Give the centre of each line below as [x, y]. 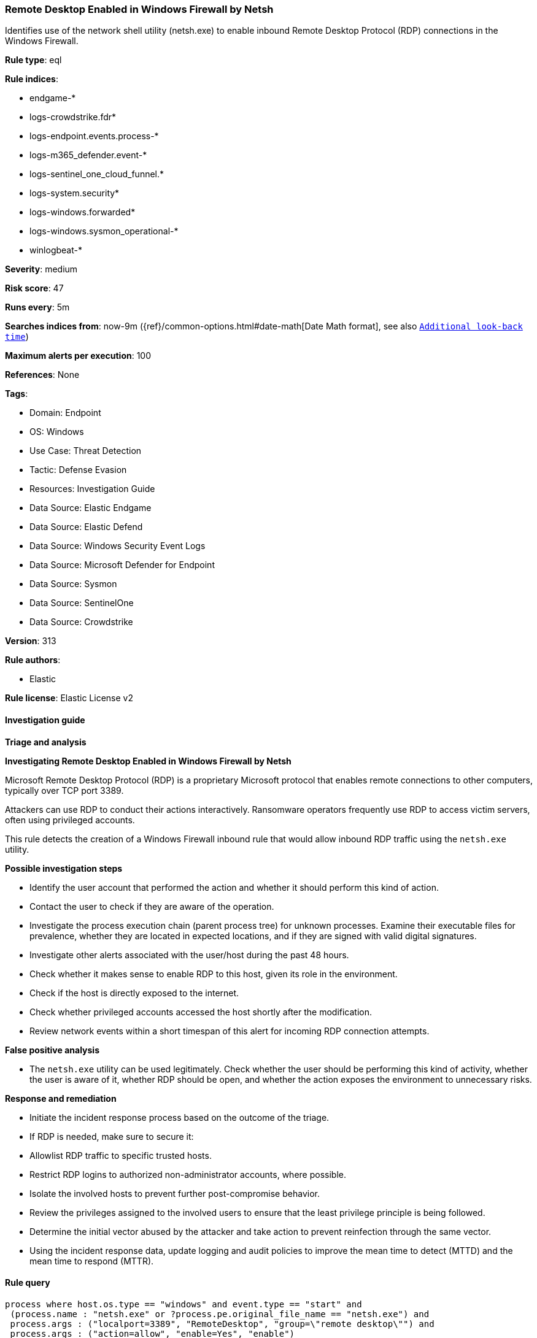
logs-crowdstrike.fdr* [73, 117]
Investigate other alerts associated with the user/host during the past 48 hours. [189, 955]
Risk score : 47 [34, 288]
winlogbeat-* [56, 250]
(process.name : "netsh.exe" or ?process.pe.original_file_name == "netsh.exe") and [220, 1314]
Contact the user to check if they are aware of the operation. [152, 906]
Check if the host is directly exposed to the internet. [134, 993]
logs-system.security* [75, 193]
